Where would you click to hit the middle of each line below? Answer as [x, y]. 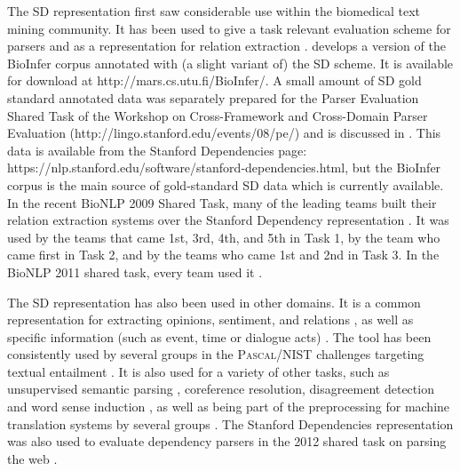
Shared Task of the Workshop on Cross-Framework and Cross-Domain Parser [218, 115]
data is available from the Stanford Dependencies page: [157, 150]
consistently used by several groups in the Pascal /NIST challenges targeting [216, 354]
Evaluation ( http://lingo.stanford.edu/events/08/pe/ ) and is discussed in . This [224, 133]
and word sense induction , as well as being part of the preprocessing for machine [229, 407]
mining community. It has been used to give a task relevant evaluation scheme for [229, 28]
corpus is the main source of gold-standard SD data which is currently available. [226, 184]
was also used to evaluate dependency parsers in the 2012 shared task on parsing [227, 441]
